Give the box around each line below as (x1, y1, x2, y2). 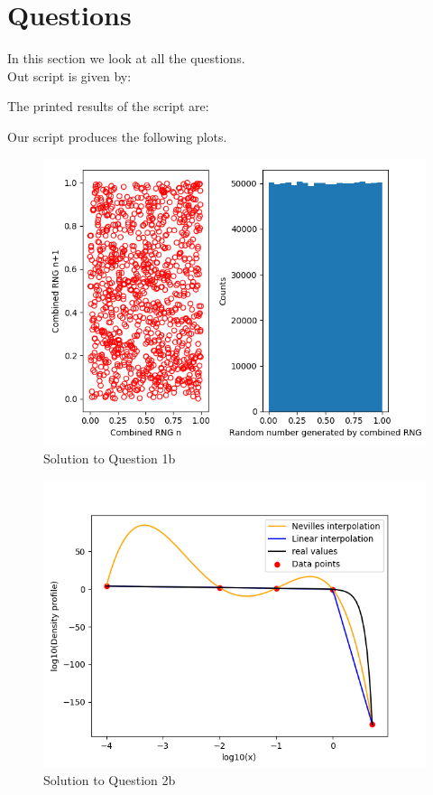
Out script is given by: (7, 66, 132, 85)
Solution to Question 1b (43, 449, 176, 468)
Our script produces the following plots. (7, 126, 227, 145)
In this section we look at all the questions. (7, 49, 245, 68)
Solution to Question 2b (43, 771, 176, 790)
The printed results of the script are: (7, 97, 209, 116)
